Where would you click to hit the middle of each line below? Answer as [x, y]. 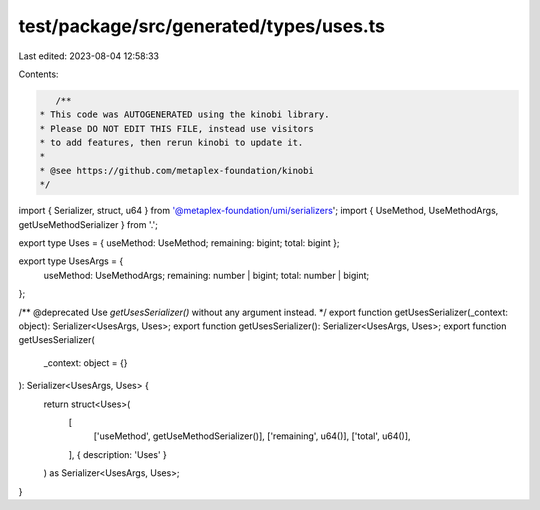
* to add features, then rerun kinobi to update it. [171, 143]
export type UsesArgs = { [71, 261]
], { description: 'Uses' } [117, 454]
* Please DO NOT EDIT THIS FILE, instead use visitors [176, 128]
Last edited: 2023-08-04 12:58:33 [89, 56]
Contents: [38, 74]
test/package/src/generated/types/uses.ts [201, 26]
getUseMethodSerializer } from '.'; [88, 224]
